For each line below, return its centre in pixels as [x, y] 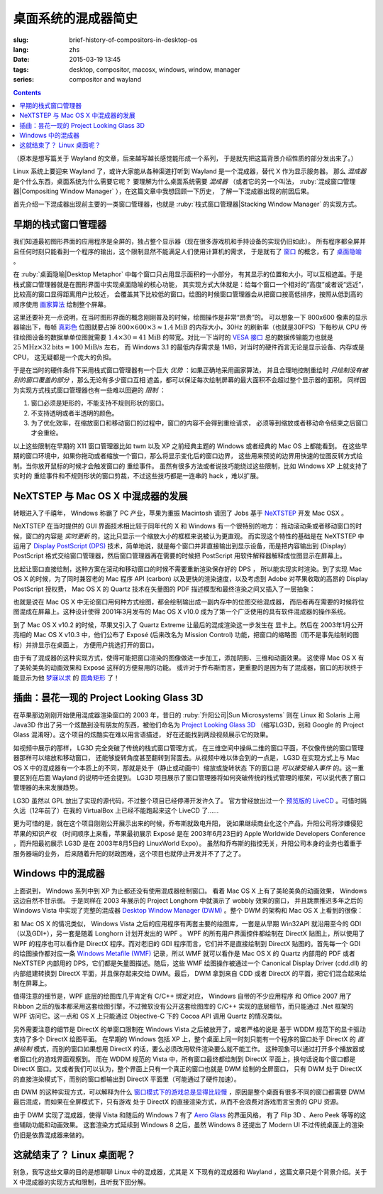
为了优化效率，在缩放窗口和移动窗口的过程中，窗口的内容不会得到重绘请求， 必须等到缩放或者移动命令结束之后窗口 [199, 423]
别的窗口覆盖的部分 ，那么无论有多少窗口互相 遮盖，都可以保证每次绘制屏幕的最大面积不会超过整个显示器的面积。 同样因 [190, 380]
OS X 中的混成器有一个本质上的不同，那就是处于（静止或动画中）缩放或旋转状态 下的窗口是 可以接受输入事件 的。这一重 [189, 768]
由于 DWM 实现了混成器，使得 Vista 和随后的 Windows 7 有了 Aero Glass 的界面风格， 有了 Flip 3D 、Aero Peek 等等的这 [190, 1114]
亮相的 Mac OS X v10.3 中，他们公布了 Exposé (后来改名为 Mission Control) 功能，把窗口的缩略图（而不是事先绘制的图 [186, 635]
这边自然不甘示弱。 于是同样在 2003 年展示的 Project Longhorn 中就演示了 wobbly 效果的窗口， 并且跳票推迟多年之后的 [188, 900]
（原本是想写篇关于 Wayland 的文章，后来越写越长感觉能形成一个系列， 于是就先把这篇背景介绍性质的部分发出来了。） [185, 158]
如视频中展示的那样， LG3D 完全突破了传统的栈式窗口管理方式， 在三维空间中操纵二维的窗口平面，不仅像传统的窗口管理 [189, 748]
